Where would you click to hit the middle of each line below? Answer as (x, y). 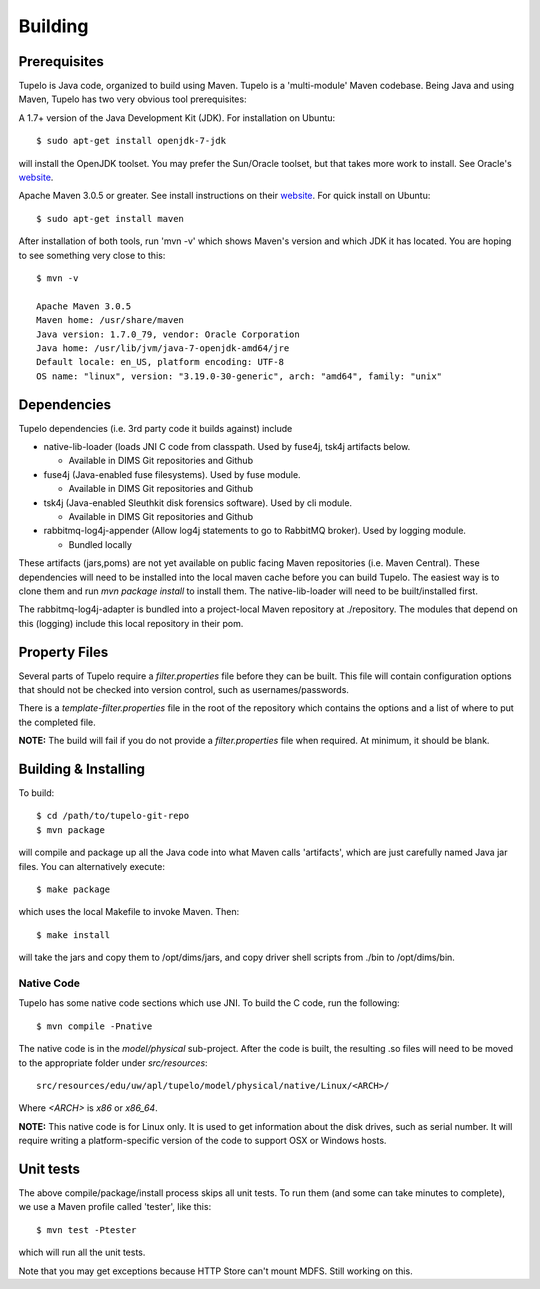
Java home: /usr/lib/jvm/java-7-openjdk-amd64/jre (163, 348)
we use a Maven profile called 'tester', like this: (115, 1207)
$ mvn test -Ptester (86, 1229)
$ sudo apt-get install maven (110, 218)
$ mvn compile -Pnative (94, 1026)
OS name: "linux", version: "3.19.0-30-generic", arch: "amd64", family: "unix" (239, 376)
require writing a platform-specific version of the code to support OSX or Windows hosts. (202, 1141)
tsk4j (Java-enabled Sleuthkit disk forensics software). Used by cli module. (198, 502)
